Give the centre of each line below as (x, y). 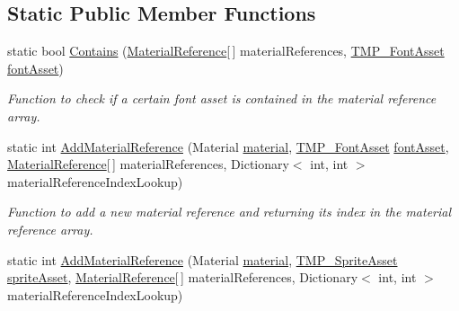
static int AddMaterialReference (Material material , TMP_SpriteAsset (203, 259)
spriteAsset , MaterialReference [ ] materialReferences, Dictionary (183, 277)
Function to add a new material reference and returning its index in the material (229, 212)
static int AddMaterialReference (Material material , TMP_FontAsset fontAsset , (228, 146)
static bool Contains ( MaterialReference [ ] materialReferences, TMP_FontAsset (226, 51)
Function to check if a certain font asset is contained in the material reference (222, 98)
